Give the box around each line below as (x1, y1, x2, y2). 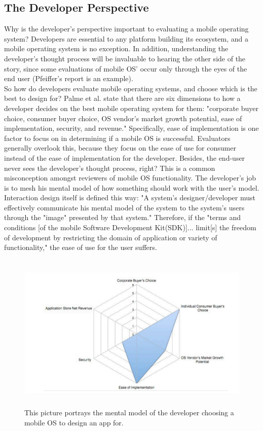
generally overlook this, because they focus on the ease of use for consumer (4, 142, 236, 153)
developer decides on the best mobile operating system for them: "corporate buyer (4, 102, 258, 113)
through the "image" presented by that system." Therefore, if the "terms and (4, 212, 241, 223)
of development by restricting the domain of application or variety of (4, 232, 217, 242)
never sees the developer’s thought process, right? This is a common (4, 162, 215, 173)
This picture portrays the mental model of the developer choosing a (24, 407, 234, 418)
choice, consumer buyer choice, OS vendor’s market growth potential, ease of (4, 113, 242, 123)
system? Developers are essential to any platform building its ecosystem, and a (4, 33, 248, 44)
